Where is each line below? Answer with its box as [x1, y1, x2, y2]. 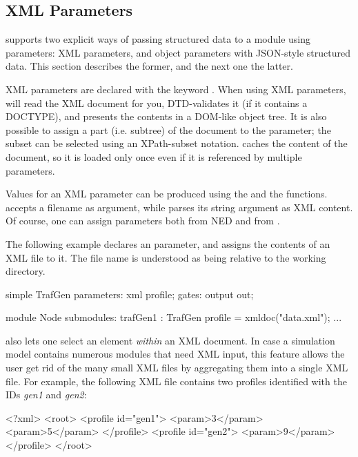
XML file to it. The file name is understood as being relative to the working [6, 250, 326, 264]
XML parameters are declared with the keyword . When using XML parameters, [6, 81, 346, 96]
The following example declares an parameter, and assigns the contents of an [6, 236, 330, 251]
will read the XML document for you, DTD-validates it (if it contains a [6, 95, 308, 110]
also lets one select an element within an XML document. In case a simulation [6, 333, 335, 347]
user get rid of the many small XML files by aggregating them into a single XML [6, 360, 348, 375]
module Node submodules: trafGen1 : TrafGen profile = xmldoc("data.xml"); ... [6, 310, 342, 324]
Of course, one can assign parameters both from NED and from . [6, 213, 280, 228]
